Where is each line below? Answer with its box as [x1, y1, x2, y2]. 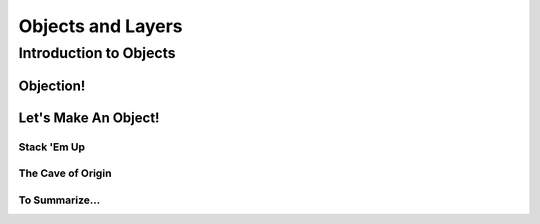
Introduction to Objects [18, 44, 176, 62]
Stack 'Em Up [18, 140, 85, 154]
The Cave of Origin [18, 166, 112, 180]
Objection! [18, 77, 86, 94]
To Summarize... [18, 193, 101, 207]
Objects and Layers [18, 15, 184, 37]
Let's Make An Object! [18, 109, 160, 126]
